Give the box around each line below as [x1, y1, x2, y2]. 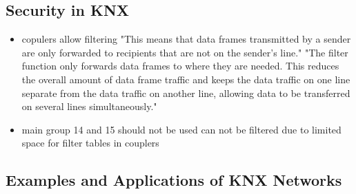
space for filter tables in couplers [21, 136, 159, 150]
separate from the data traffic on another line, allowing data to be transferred [21, 85, 350, 100]
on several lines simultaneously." [21, 99, 157, 114]
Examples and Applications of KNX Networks [6, 169, 342, 191]
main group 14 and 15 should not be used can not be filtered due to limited [21, 122, 342, 136]
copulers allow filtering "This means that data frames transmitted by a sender [21, 32, 351, 46]
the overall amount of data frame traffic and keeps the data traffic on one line [21, 72, 350, 86]
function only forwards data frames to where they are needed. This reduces [21, 58, 339, 73]
